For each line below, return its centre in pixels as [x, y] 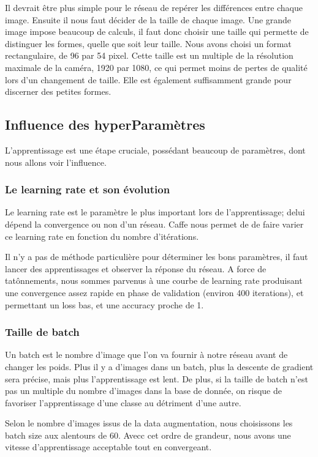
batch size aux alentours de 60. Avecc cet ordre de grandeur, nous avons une [148, 435]
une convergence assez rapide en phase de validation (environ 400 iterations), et [154, 292]
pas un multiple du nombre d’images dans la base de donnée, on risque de [143, 391]
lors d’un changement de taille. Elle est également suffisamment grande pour [148, 79]
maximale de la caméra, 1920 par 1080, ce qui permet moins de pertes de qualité [156, 67]
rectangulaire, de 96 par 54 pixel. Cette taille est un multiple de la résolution [149, 55]
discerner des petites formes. [58, 91]
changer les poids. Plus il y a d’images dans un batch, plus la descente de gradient [159, 366]
